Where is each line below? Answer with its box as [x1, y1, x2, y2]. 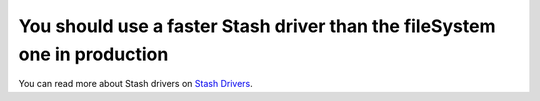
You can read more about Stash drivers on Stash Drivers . [18, 78, 254, 90]
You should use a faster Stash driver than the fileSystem [18, 15, 496, 37]
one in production [18, 43, 169, 65]
